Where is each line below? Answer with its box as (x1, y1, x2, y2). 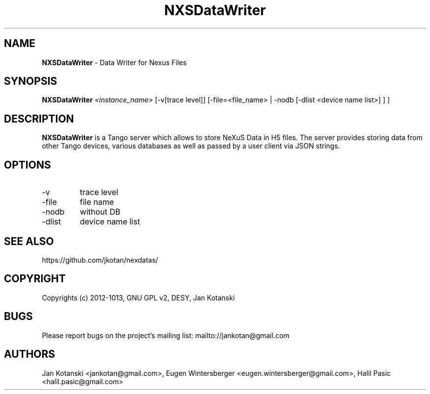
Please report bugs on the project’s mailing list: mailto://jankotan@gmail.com (42, 331, 290, 340)
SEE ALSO (4, 235, 54, 247)
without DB (80, 207, 121, 217)
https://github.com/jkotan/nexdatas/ (42, 255, 159, 264)
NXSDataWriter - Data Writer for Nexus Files (42, 58, 187, 67)
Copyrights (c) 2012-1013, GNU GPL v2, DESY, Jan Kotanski (42, 293, 235, 302)
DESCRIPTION (4, 112, 74, 125)
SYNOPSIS (4, 75, 57, 88)
